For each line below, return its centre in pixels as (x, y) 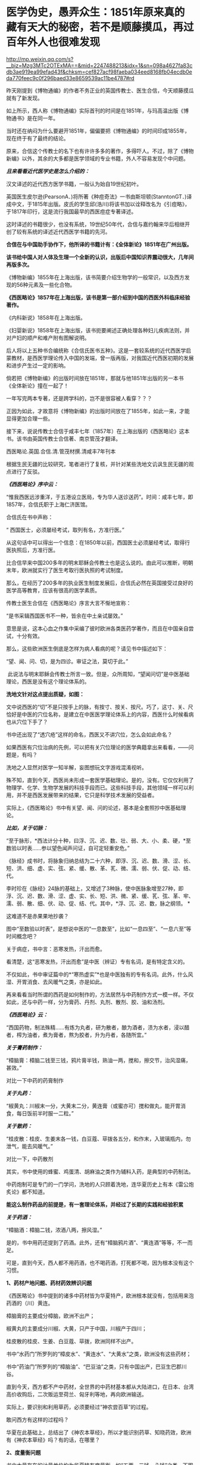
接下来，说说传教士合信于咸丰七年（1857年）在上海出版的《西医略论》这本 (98, 431)
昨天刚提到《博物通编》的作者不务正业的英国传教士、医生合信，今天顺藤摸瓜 (100, 90)
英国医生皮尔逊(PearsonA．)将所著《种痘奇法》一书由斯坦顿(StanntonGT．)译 (99, 196)
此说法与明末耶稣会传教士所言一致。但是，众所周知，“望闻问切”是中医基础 (99, 674)
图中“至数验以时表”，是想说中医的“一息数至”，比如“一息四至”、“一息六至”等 (99, 929)
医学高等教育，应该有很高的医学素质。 (53, 590)
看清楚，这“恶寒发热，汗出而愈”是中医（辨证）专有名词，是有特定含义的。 (97, 961)
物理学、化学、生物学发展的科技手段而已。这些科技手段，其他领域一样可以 (97, 787)
